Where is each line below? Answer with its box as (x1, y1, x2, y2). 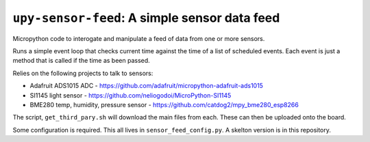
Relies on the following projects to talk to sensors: (12, 69, 153, 77)
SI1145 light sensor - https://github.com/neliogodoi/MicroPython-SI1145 (29, 91, 232, 99)
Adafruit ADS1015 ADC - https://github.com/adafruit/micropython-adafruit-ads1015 (29, 82, 264, 90)
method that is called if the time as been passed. (12, 57, 150, 65)
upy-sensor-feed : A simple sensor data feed (12, 10, 280, 25)
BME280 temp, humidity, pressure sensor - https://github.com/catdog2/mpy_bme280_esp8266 (29, 100, 299, 109)
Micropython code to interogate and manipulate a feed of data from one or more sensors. (12, 34, 265, 42)
